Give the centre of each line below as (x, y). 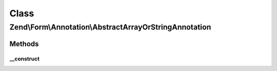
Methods (24, 44)
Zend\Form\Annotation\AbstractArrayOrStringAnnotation (110, 27)
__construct (25, 59)
